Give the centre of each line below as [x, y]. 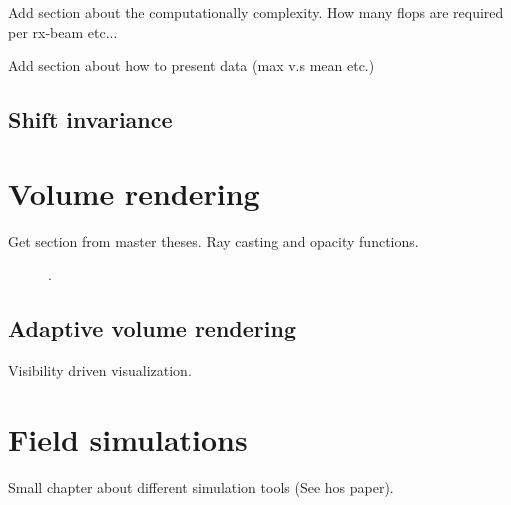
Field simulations [128, 438]
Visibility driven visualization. [100, 370]
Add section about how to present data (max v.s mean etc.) [191, 65]
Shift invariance [90, 119]
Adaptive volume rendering [152, 328]
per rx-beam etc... [63, 31]
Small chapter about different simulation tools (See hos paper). [201, 486]
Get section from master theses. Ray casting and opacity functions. [213, 240]
